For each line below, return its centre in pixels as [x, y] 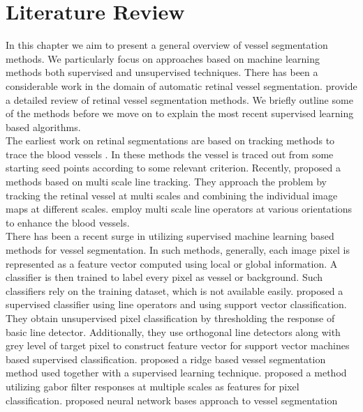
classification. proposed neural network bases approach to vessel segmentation [172, 400]
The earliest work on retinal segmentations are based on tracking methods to [170, 140]
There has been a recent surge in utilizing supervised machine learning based [170, 236]
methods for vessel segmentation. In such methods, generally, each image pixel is [178, 250]
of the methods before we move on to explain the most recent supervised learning [180, 113]
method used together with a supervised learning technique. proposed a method [176, 373]
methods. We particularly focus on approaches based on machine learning [163, 58]
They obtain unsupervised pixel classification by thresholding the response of [170, 318]
